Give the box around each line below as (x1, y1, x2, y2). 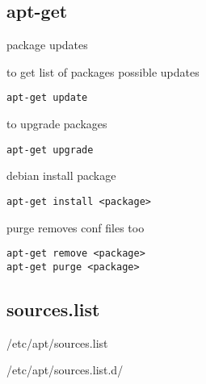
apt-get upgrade (6, 144, 94, 156)
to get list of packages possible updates (6, 63, 200, 80)
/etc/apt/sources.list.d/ (6, 361, 124, 378)
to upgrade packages (6, 115, 107, 132)
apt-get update (6, 92, 88, 104)
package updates (6, 36, 88, 53)
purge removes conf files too (6, 219, 145, 236)
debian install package (6, 167, 116, 184)
